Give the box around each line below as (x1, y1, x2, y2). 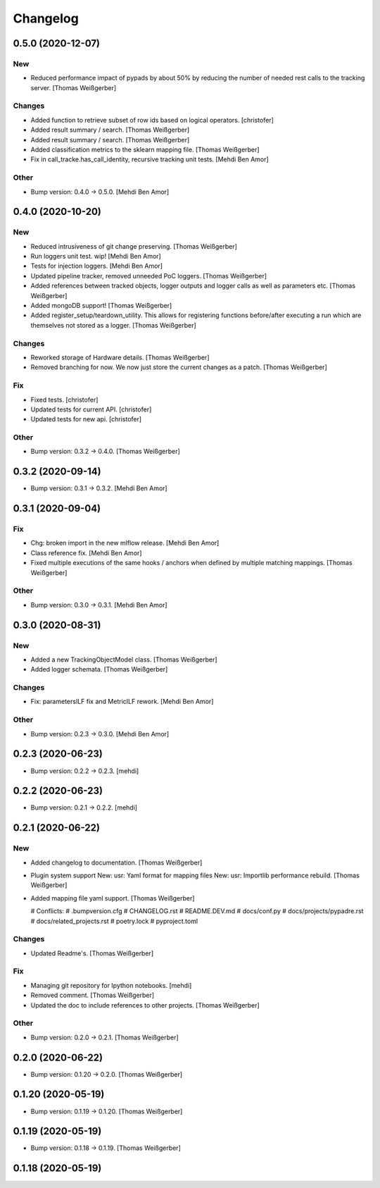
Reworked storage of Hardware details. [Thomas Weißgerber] (30, 353, 210, 361)
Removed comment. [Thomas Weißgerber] (30, 991, 155, 1000)
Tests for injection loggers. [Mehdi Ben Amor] (30, 261, 163, 271)
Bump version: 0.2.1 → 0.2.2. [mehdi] (30, 803, 137, 812)
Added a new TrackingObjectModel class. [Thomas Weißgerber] (30, 655, 217, 664)
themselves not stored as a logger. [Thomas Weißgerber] (30, 321, 196, 329)
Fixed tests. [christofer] (30, 395, 99, 404)
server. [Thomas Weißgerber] (30, 83, 117, 92)
